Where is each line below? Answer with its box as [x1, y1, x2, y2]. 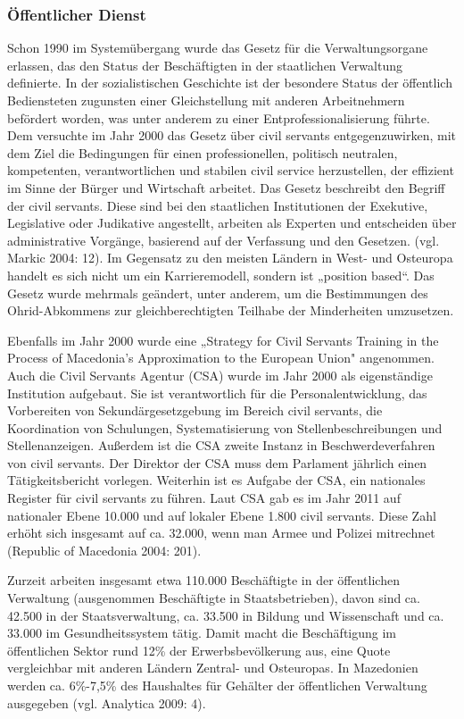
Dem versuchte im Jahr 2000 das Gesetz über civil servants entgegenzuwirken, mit [7, 126, 457, 145]
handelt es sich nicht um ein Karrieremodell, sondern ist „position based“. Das [7, 265, 435, 284]
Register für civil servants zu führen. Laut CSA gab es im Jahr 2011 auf [7, 489, 401, 507]
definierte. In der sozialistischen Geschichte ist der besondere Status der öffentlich [7, 73, 452, 92]
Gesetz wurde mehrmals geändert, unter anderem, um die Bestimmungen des [7, 283, 428, 302]
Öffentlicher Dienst [7, 3, 146, 25]
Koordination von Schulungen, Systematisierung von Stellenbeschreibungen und [7, 418, 443, 437]
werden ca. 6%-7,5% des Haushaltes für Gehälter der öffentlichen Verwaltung [7, 676, 427, 694]
